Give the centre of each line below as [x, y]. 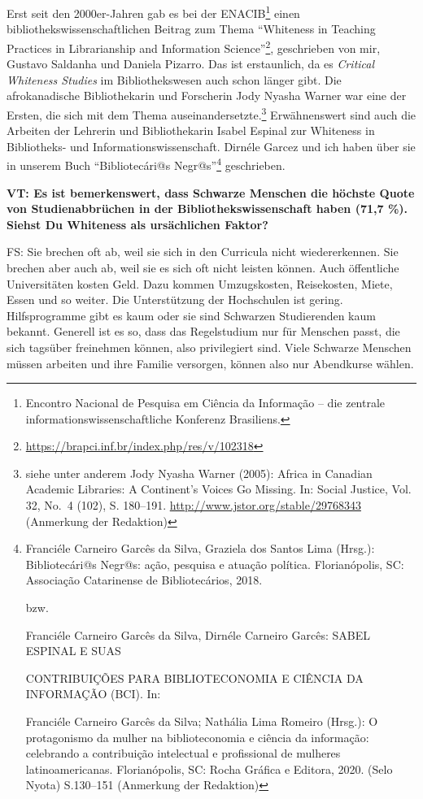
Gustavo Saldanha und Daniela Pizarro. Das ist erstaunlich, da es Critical [191, 64]
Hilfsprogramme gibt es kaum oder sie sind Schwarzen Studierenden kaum [191, 315]
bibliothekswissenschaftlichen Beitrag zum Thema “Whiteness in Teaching [191, 29]
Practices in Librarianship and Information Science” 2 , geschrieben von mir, [194, 46]
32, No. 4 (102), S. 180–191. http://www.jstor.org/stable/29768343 [193, 505]
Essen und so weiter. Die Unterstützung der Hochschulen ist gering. [175, 300]
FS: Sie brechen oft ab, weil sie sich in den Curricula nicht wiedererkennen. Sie [203, 252]
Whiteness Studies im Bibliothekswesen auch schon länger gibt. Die [174, 79]
